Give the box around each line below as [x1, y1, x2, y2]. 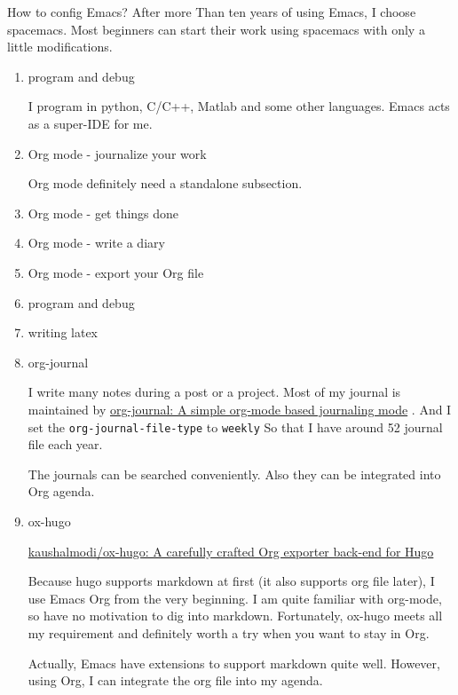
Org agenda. [28, 482, 95, 501]
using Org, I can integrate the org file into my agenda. [28, 671, 323, 690]
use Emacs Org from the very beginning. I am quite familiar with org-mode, [28, 588, 442, 607]
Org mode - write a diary [28, 233, 165, 252]
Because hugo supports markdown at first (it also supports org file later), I [28, 572, 435, 590]
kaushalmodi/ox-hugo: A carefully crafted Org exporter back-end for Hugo [28, 541, 434, 560]
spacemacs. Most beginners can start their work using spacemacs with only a [7, 20, 425, 38]
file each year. [28, 435, 103, 454]
